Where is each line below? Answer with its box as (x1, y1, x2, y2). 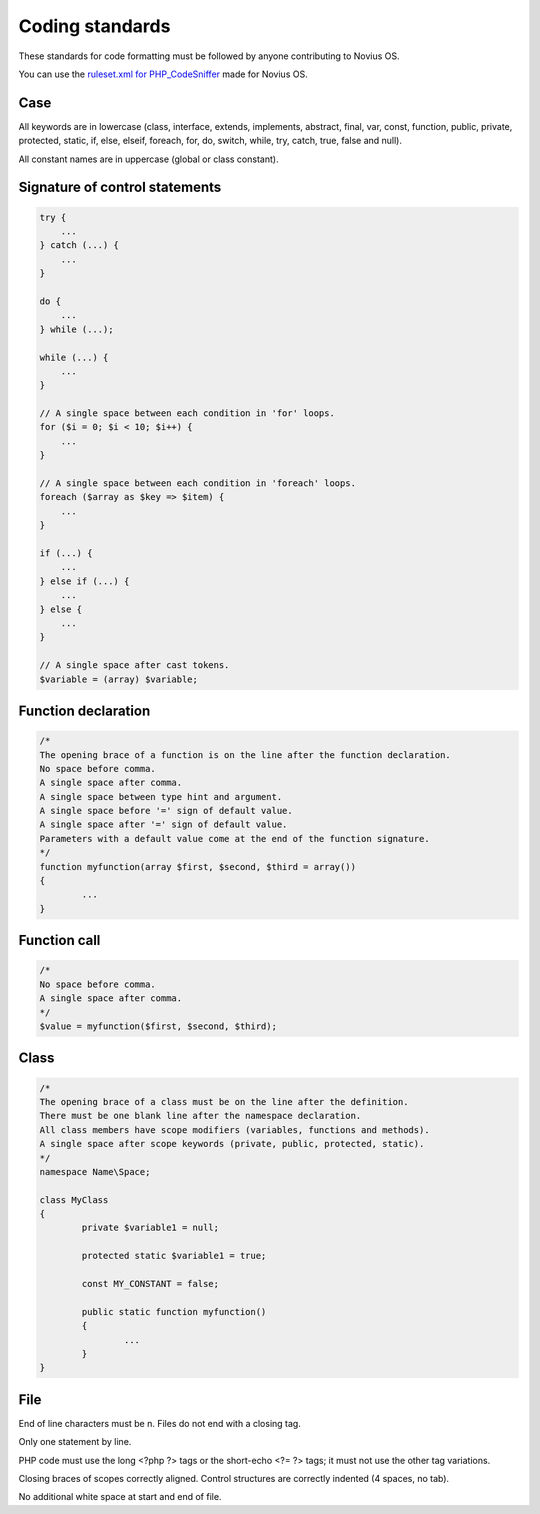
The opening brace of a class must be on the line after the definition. (39, 1096, 409, 1107)
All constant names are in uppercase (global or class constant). (18, 153, 279, 165)
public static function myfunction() (81, 1306, 267, 1317)
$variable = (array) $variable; (39, 673, 199, 685)
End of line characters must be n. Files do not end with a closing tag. (18, 1417, 302, 1429)
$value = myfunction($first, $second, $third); (39, 1020, 277, 1032)
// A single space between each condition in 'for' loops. (39, 408, 335, 419)
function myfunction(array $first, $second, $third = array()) (39, 861, 357, 872)
